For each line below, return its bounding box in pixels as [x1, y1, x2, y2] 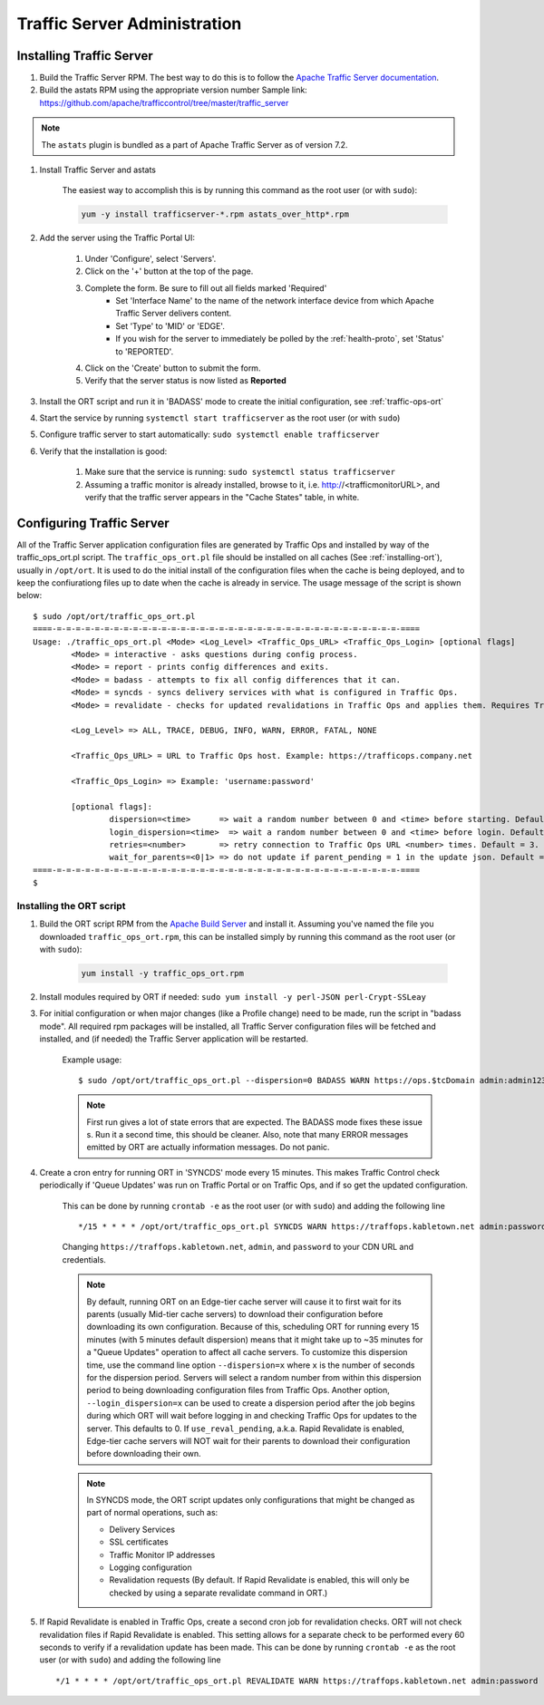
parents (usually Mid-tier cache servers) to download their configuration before [86, 1309, 384, 1319]
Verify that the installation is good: [39, 445, 168, 457]
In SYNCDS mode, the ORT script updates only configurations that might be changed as [86, 1495, 415, 1506]
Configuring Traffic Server [16, 515, 170, 530]
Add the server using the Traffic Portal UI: [39, 232, 195, 244]
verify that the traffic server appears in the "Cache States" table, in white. [84, 492, 360, 503]
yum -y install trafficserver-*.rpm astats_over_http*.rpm [81, 209, 349, 219]
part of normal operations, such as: [86, 1507, 219, 1518]
